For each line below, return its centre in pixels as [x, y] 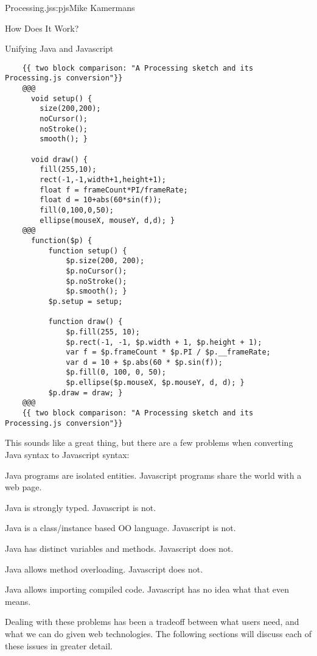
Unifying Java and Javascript [59, 48]
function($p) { [61, 240]
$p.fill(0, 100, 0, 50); [116, 372]
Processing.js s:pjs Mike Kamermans [70, 7]
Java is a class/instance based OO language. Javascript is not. [120, 528]
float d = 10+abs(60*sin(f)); [101, 200]
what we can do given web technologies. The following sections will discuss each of [158, 633]
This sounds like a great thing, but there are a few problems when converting [149, 443]
